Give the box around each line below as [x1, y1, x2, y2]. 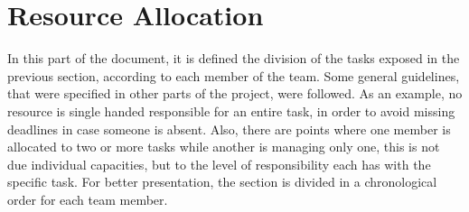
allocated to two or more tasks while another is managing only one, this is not [7, 137, 440, 156]
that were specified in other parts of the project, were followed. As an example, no [7, 84, 463, 103]
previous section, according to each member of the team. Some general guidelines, [7, 66, 460, 85]
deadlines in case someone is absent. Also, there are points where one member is [7, 119, 451, 138]
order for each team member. [7, 189, 168, 208]
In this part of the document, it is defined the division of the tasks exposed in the [7, 49, 460, 68]
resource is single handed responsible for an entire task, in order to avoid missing [7, 101, 455, 120]
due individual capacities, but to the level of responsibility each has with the [7, 154, 431, 173]
